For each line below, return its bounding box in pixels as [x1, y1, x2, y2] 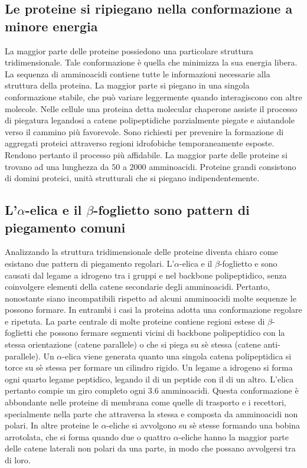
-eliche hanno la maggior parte [178, 430, 289, 443]
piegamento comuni [5, 218, 126, 236]
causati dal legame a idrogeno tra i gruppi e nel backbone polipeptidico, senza [5, 269, 287, 281]
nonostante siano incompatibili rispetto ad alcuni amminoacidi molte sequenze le [5, 292, 296, 304]
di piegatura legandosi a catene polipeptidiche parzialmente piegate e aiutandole [5, 114, 295, 126]
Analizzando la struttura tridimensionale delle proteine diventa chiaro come [5, 246, 278, 258]
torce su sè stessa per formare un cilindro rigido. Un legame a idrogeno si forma [5, 361, 293, 374]
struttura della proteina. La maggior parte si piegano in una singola [5, 79, 250, 91]
